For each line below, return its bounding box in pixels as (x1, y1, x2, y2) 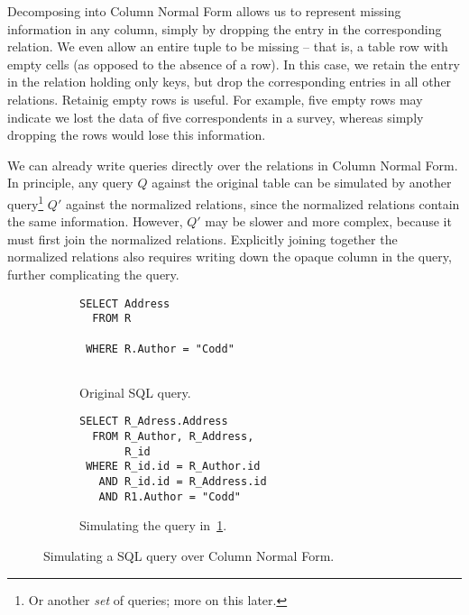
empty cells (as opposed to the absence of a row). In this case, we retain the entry (7, 54, 460, 73)
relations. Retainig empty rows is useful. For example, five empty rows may (7, 89, 423, 108)
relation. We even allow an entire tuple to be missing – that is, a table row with (7, 37, 448, 56)
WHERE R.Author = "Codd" (86, 342, 234, 355)
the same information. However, (7, 212, 183, 231)
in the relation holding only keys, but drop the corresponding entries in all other (7, 72, 452, 91)
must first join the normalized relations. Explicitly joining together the (7, 229, 398, 248)
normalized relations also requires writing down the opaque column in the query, (7, 247, 452, 266)
